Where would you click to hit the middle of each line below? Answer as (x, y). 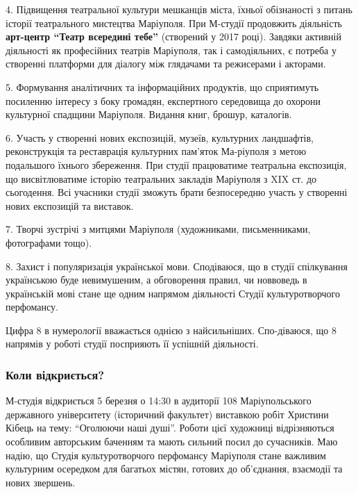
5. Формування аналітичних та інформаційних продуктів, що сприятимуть (162, 87)
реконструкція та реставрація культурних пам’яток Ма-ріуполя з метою (156, 151)
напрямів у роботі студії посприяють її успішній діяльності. (132, 344)
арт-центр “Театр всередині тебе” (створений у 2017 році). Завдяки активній (173, 36)
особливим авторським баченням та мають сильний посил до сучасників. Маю (172, 442)
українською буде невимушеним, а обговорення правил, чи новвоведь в (156, 280)
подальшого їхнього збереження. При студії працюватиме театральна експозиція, (176, 164)
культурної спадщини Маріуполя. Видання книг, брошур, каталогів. (149, 114)
